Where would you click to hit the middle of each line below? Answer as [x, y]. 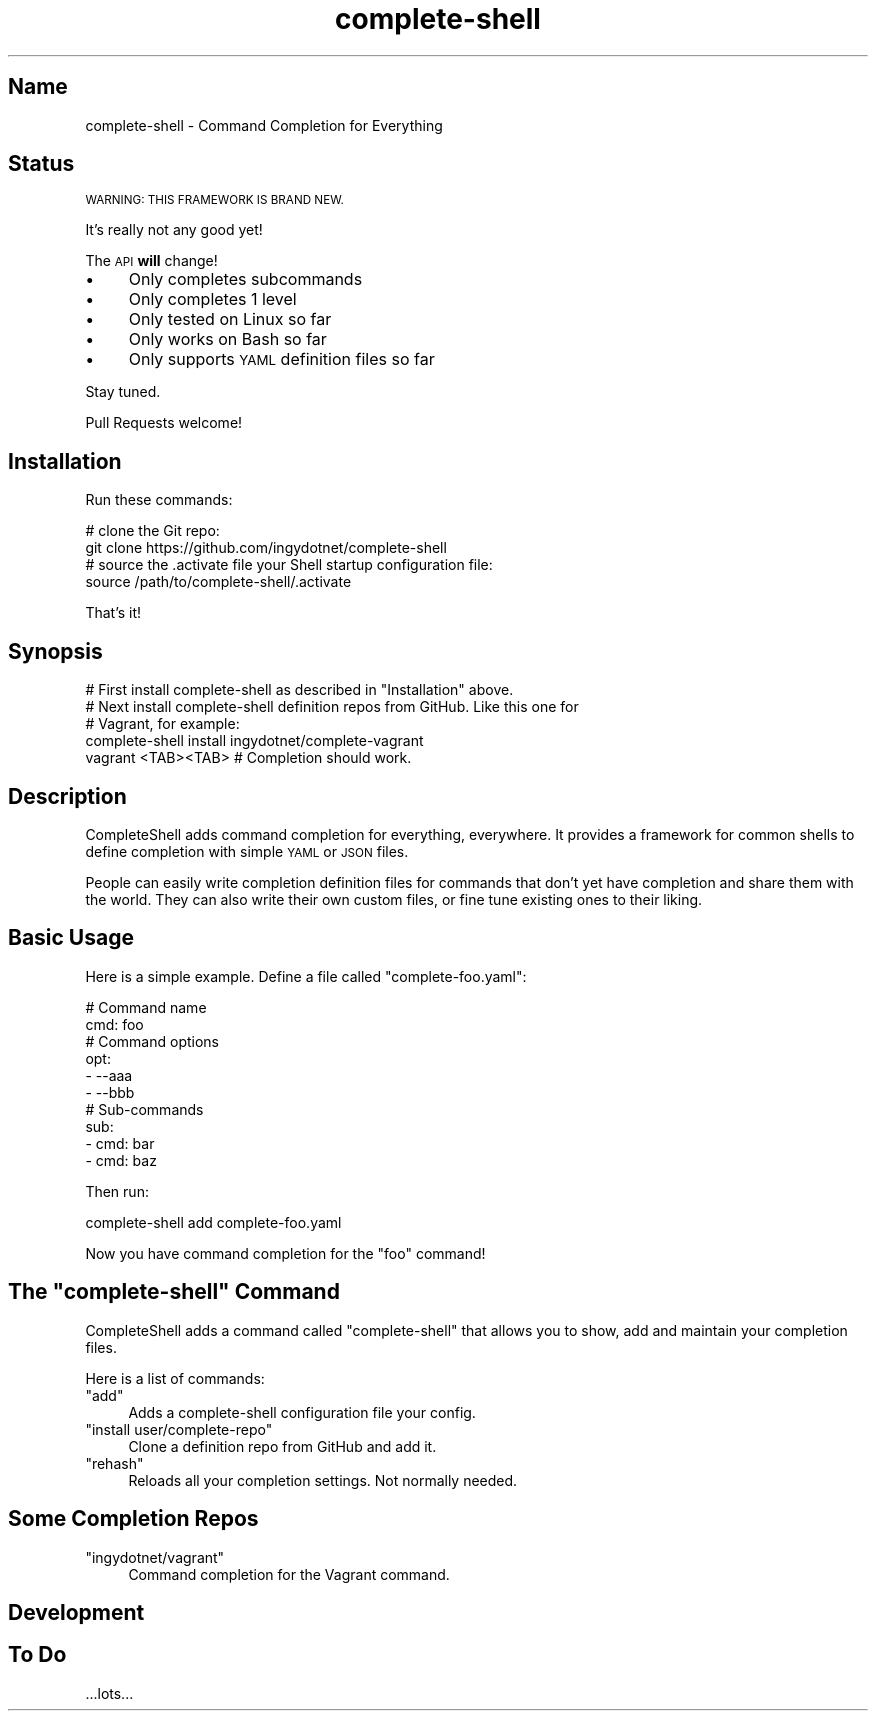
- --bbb [110, 1092]
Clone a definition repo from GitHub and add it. [282, 1446]
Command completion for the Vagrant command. [289, 1574]
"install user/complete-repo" [179, 1429]
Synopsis [55, 651]
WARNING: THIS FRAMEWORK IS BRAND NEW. [214, 200]
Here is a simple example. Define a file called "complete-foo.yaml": [306, 976]
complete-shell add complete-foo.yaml [213, 1222]
